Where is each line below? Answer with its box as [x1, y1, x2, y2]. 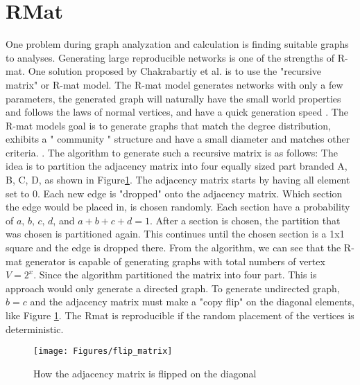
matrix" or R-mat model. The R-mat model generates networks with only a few [6, 77, 343, 91]
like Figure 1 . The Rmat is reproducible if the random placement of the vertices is [6, 308, 354, 322]
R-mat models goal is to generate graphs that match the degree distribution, [6, 118, 331, 132]
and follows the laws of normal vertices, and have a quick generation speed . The [6, 105, 348, 119]
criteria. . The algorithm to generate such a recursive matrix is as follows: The [6, 145, 338, 159]
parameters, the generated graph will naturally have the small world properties [6, 91, 341, 105]
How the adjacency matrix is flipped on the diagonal [33, 366, 257, 380]
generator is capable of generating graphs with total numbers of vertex [25, 253, 325, 268]
